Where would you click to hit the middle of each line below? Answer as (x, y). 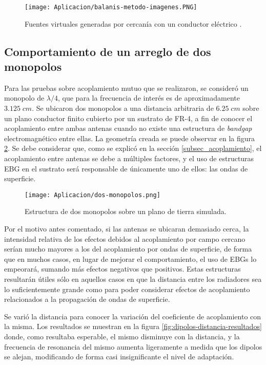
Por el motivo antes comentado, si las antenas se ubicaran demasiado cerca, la (127, 229)
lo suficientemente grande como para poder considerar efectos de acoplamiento (127, 289)
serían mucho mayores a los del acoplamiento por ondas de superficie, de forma (128, 249)
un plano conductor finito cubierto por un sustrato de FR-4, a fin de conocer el (128, 118)
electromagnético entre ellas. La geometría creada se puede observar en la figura (130, 138)
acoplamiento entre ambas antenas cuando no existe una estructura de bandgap (128, 128)
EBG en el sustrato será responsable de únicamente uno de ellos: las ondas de (126, 168)
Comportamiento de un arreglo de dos (108, 51)
